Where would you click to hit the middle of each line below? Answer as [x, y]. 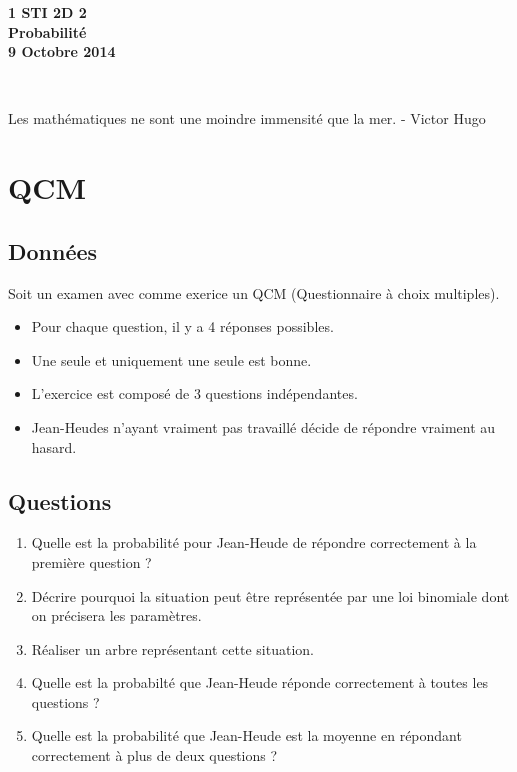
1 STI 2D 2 [47, 12]
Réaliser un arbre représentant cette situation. [172, 648]
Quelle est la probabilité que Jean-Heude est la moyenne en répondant [246, 735]
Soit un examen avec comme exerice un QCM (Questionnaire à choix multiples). [254, 292]
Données [53, 250]
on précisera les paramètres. [116, 615]
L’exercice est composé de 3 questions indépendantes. [194, 393]
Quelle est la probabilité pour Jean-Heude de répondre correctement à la [254, 542]
